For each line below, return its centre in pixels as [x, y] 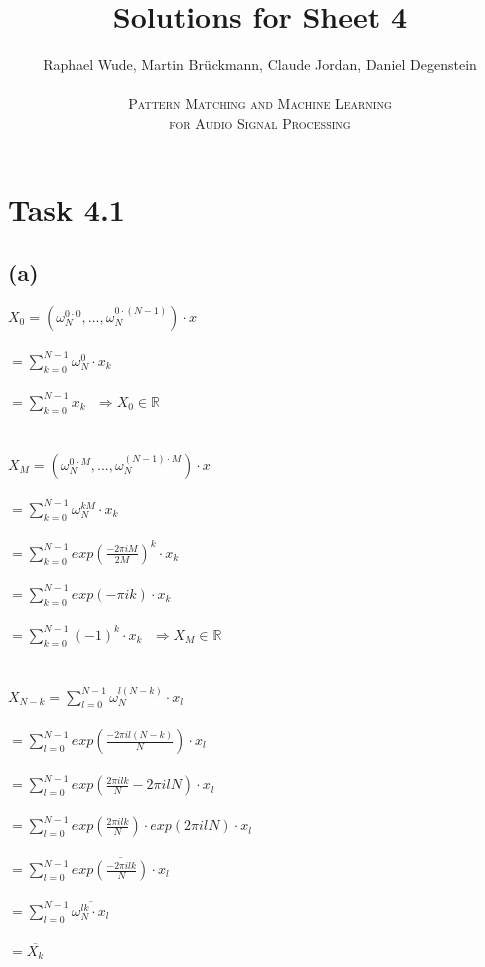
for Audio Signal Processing [260, 122]
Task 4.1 [66, 208]
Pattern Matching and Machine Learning [260, 103]
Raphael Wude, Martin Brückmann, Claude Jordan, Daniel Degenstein [260, 64]
